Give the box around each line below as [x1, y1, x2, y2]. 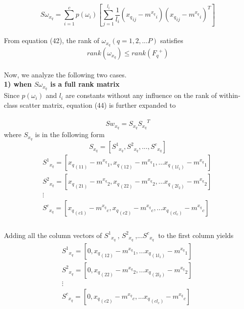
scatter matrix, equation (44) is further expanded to [20, 99, 176, 110]
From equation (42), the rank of [4, 35, 100, 46]
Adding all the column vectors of [4, 230, 102, 240]
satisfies [160, 35, 183, 46]
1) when [4, 79, 32, 89]
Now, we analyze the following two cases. [4, 69, 127, 79]
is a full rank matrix [50, 79, 120, 89]
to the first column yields [158, 230, 234, 240]
